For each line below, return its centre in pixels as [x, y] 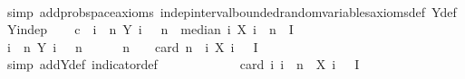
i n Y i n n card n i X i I [132, 46]
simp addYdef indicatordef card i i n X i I [183, 64]
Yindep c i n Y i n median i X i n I [150, 29]
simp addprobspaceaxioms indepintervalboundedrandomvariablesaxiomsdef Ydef [232, 11]
